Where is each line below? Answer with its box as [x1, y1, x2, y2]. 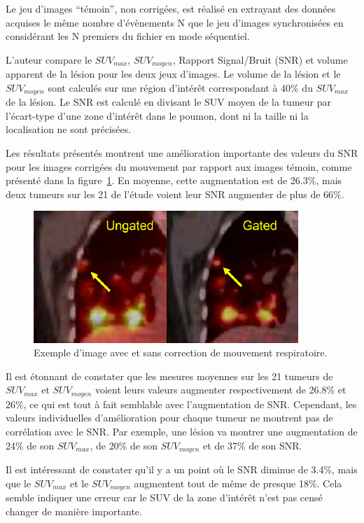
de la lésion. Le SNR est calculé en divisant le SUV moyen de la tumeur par [6, 95, 331, 109]
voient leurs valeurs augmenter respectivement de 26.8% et [94, 382, 346, 397]
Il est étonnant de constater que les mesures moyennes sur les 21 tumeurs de [6, 368, 333, 383]
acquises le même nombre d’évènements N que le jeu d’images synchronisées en [6, 15, 344, 29]
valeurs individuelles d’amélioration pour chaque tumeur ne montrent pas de [6, 410, 333, 425]
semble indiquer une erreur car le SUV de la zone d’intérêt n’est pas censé [6, 490, 323, 505]
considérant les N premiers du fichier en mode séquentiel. [6, 29, 250, 43]
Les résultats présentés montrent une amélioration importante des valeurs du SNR [6, 146, 358, 160]
